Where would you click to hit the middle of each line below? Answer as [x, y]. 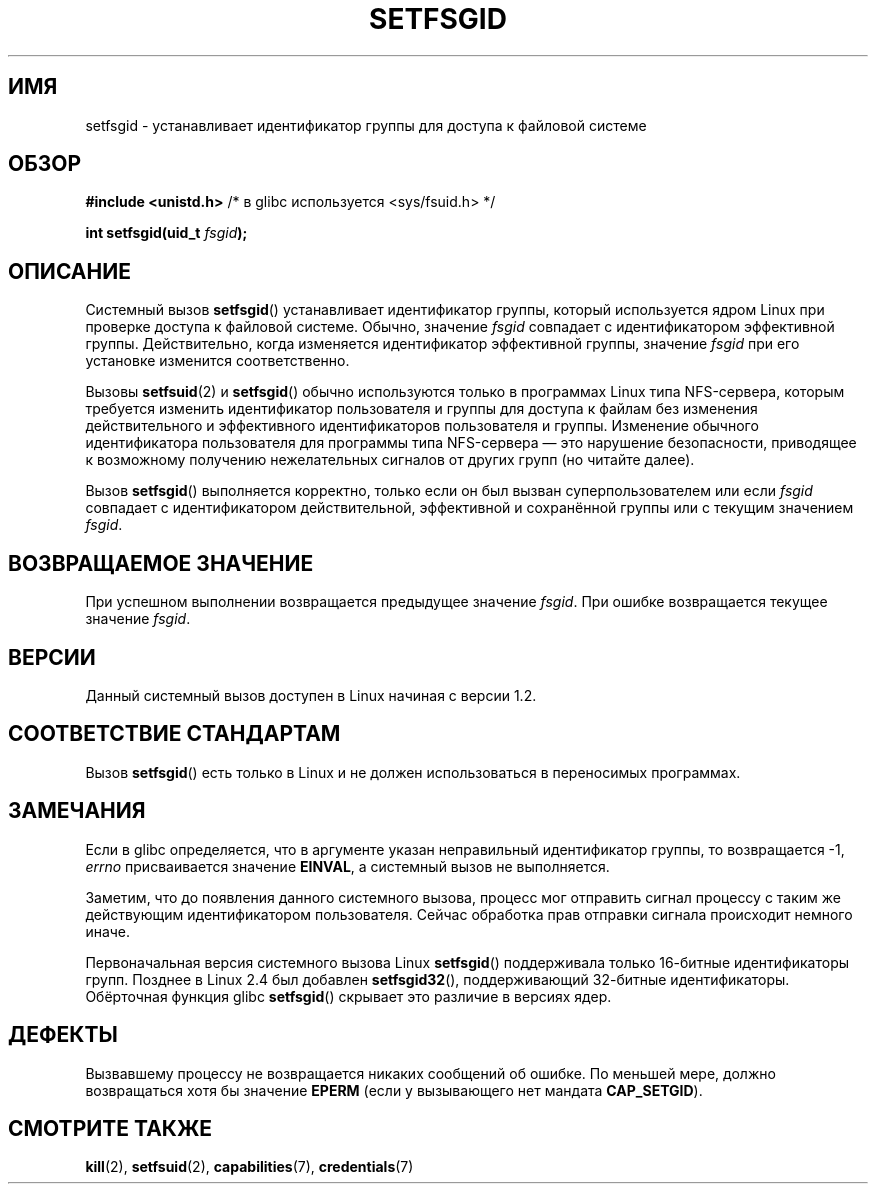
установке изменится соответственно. [217, 361]
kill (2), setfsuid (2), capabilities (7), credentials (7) [249, 1167]
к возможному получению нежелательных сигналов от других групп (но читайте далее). [390, 460]
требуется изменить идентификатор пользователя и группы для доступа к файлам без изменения [421, 409]
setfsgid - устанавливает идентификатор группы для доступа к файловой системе [366, 125]
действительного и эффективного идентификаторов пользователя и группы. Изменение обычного [422, 426]
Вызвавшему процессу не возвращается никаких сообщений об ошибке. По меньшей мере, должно [430, 1073]
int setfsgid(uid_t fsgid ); [166, 233]
